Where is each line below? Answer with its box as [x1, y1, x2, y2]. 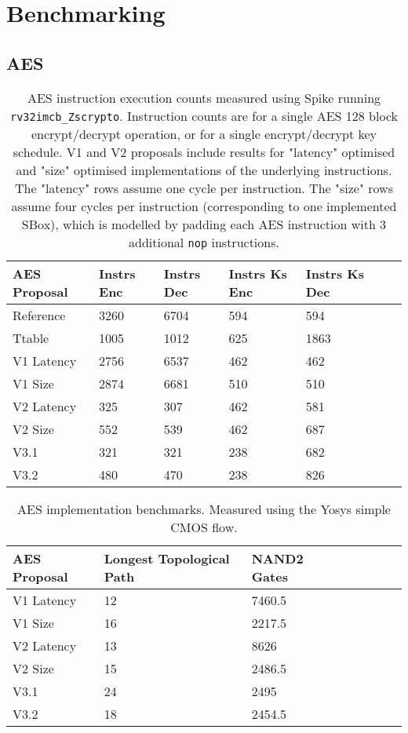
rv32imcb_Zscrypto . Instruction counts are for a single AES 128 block [10, 106, 398, 125]
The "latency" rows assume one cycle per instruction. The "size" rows [15, 178, 393, 197]
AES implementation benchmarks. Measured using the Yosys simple [17, 499, 391, 518]
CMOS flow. [170, 517, 238, 536]
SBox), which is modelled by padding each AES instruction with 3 [21, 214, 387, 233]
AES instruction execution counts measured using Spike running [27, 88, 381, 107]
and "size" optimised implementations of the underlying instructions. [16, 160, 392, 179]
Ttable [13, 328, 49, 347]
